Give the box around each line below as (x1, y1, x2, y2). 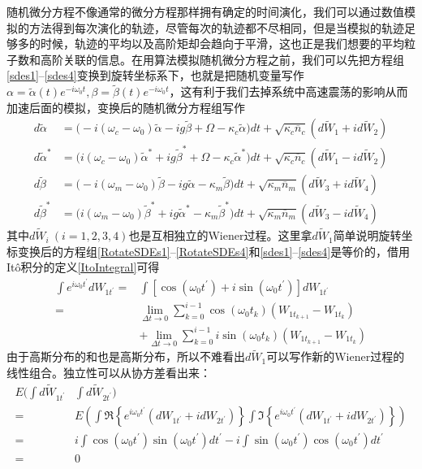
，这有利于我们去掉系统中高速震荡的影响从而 (169, 83, 408, 100)
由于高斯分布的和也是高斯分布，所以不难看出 (6, 348, 245, 365)
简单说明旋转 (333, 227, 402, 244)
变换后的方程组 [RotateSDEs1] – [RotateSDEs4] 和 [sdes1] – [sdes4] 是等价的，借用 (17, 242, 411, 259)
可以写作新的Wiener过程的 (266, 348, 405, 365)
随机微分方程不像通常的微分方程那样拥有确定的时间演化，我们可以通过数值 (6, 3, 404, 20)
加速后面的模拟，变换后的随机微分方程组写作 (6, 98, 245, 115)
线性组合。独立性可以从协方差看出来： (6, 363, 211, 380)
